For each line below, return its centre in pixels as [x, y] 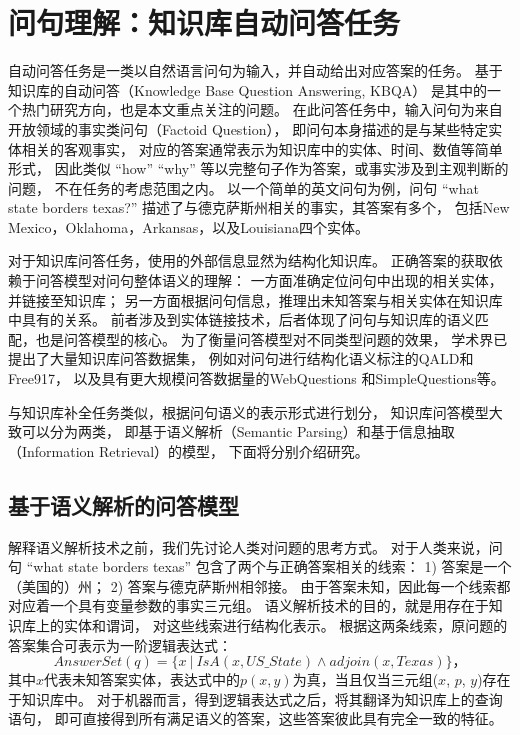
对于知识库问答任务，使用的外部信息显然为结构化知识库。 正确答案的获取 [248, 260]
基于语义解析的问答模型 [123, 504]
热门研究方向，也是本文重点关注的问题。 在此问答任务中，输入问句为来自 [262, 109]
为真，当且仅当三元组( [365, 679]
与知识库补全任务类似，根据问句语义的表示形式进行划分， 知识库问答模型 [248, 411]
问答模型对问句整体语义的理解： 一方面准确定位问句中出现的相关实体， [269, 280]
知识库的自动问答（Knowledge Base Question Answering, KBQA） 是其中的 [247, 89]
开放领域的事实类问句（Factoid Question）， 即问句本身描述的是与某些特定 [248, 128]
